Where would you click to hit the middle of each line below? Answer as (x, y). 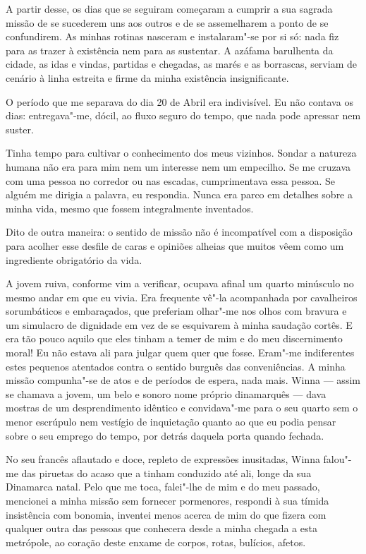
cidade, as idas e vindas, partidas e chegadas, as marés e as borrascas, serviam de (181, 64)
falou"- (337, 459)
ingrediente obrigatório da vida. (74, 259)
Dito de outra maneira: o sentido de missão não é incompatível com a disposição (179, 232)
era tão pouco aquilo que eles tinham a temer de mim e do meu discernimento (174, 338)
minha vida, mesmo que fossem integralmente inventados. (130, 208)
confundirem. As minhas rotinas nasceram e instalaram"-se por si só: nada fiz (172, 36)
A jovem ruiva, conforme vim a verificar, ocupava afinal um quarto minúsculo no (180, 283)
